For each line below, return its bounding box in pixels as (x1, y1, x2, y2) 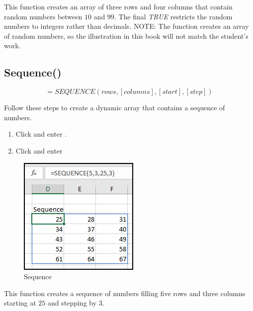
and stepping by (48, 298, 97, 308)
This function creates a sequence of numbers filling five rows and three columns (4, 288, 246, 298)
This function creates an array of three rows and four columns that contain (4, 1, 233, 11)
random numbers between (4, 11, 83, 21)
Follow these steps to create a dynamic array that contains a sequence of (4, 102, 225, 113)
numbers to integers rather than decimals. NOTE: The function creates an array (4, 21, 249, 31)
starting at (4, 298, 36, 308)
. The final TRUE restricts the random (114, 11, 233, 21)
